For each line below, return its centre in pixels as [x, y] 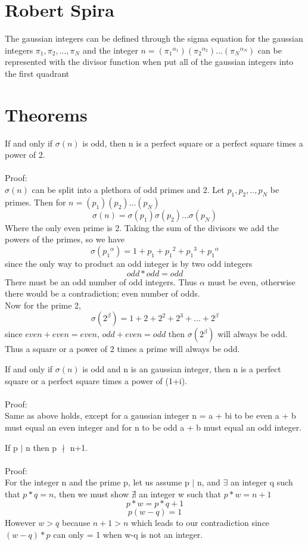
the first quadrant [37, 73]
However [20, 523]
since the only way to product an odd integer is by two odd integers [129, 263]
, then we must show [91, 493]
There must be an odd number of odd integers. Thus [101, 281]
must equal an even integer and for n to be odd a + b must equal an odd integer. [153, 427]
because [76, 523]
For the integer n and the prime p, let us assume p [97, 482]
